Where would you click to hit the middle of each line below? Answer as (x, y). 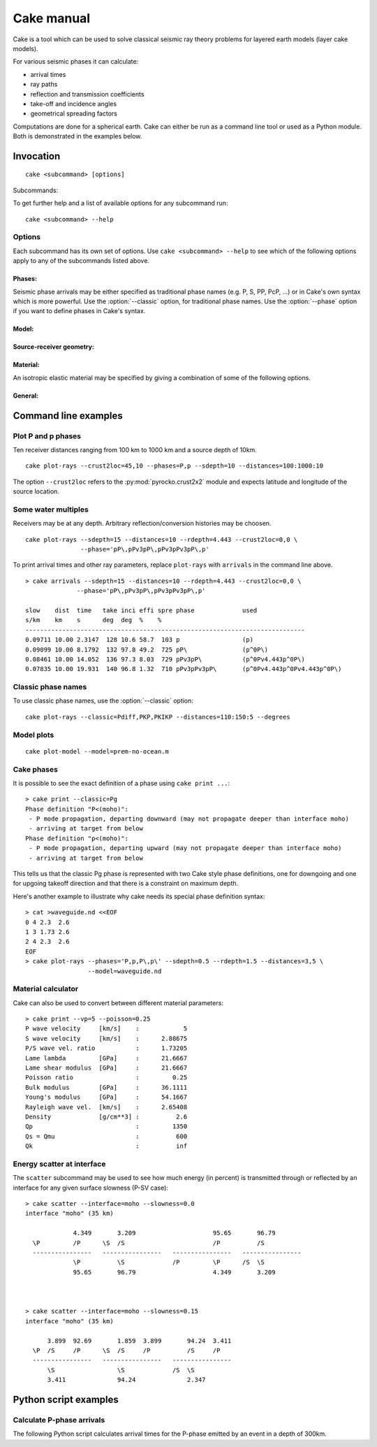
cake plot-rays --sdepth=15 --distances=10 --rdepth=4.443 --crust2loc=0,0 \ (162, 539)
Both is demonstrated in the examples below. (77, 136)
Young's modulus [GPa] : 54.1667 (106, 1097)
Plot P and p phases (47, 435)
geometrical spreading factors (74, 114)
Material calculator (46, 989)
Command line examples (68, 416)
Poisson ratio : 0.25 (106, 1078)
